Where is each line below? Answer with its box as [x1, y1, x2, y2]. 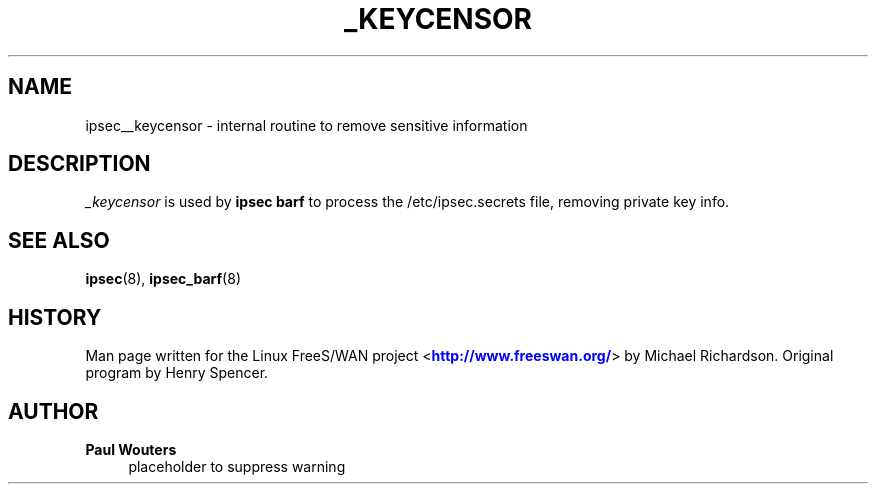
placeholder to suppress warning [128, 457, 346, 475]
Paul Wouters [85, 440, 177, 458]
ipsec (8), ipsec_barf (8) [85, 270, 241, 288]
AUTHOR [8, 398, 99, 424]
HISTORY [8, 304, 102, 330]
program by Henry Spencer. [85, 364, 269, 382]
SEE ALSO [8, 227, 110, 253]
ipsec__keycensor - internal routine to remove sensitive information [85, 116, 528, 134]
